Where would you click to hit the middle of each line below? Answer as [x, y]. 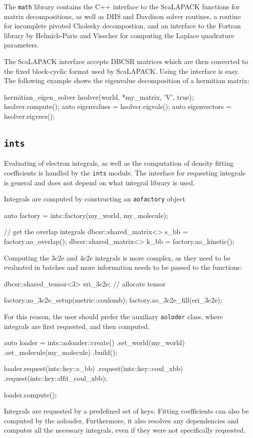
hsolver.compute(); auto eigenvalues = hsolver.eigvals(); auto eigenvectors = [118, 106]
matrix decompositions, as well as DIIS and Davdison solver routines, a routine [122, 16]
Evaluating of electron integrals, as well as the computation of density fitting [119, 163]
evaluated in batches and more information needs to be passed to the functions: [123, 267]
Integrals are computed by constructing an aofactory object [95, 199]
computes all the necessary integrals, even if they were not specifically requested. [125, 430]
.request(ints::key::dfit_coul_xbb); [56, 378]
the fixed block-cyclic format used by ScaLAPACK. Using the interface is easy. [122, 71]
